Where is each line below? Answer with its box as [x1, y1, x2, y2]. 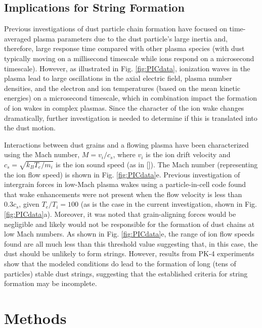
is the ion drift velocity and [146, 149, 231, 160]
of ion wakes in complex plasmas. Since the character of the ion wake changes [4, 102, 244, 113]
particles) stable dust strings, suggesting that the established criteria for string [4, 268, 248, 278]
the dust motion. [4, 122, 56, 133]
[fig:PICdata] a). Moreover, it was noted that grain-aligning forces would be [4, 209, 236, 219]
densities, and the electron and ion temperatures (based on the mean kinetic [4, 82, 241, 93]
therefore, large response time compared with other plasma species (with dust [4, 43, 245, 54]
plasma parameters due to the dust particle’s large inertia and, [33, 33, 228, 43]
